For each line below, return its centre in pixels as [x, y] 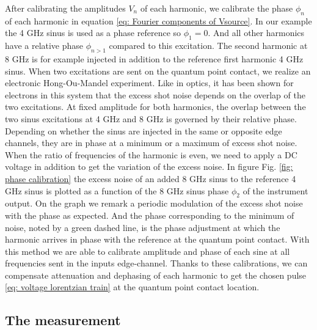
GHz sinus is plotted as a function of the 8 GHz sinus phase [117, 190]
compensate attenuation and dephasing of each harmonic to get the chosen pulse [156, 275]
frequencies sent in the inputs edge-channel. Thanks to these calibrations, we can [156, 263]
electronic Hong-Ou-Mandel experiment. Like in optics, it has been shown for [149, 83]
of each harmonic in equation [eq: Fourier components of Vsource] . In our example [158, 20]
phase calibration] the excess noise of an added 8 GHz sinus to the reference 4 [151, 178]
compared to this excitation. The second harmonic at [208, 46]
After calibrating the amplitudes [65, 8]
